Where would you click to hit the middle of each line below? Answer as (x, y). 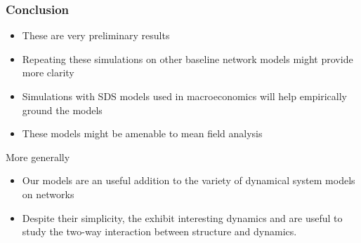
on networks (48, 194)
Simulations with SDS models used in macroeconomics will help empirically (184, 96)
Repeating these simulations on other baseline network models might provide (188, 58)
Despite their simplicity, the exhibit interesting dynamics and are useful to (182, 217)
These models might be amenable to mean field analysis (142, 133)
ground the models (62, 110)
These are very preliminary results (96, 35)
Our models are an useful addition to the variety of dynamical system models (189, 180)
